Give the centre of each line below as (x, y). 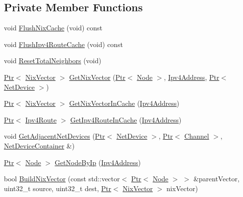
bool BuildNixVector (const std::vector (62, 179)
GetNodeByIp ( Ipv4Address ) (98, 162)
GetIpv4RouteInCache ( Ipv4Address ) (126, 119)
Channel (197, 136)
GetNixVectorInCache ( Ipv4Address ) (124, 103)
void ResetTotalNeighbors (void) (53, 61)
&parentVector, (216, 179)
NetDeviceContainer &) (39, 145)
